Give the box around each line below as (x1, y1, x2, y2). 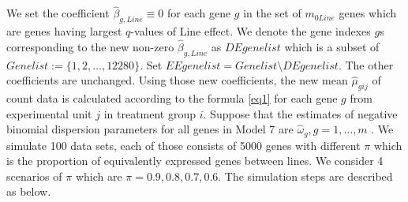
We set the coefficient (6, 5, 110, 21)
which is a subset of (284, 38, 380, 54)
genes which (339, 5, 397, 21)
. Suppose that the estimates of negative (203, 105, 398, 122)
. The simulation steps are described (218, 167, 393, 184)
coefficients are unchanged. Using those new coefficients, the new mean (6, 72, 348, 88)
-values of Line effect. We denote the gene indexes (130, 23, 371, 39)
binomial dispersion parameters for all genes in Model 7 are (6, 121, 294, 137)
